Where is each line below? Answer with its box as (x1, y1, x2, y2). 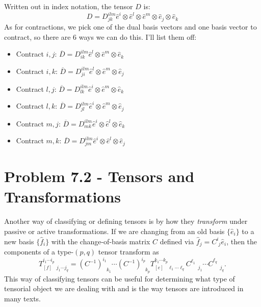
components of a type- (4, 246, 74, 257)
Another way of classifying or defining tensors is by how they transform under (4, 216, 248, 226)
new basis (4, 236, 34, 246)
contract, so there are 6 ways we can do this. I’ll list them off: (4, 31, 197, 42)
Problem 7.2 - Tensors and (4, 166, 195, 187)
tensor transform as (98, 246, 159, 257)
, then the (226, 236, 257, 246)
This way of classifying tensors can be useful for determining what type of (4, 273, 235, 284)
